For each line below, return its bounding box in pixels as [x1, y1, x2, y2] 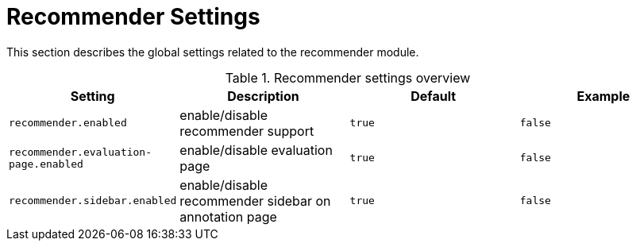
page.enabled [9, 157, 83, 170]
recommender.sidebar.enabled [9, 195, 177, 207]
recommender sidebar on [179, 192, 331, 209]
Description [227, 87, 299, 104]
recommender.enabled [9, 117, 127, 129]
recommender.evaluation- [9, 145, 152, 158]
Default [411, 87, 457, 104]
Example [576, 87, 630, 104]
